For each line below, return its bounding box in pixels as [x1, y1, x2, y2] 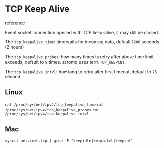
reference [5, 20, 25, 26]
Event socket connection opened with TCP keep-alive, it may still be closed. [5, 29, 159, 35]
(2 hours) [5, 44, 24, 50]
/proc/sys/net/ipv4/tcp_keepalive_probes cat [5, 107, 99, 112]
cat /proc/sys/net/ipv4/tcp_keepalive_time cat [5, 102, 103, 107]
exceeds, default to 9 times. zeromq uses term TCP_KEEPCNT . [5, 59, 126, 65]
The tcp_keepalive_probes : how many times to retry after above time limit [5, 53, 154, 60]
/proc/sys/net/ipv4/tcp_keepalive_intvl [5, 111, 90, 116]
